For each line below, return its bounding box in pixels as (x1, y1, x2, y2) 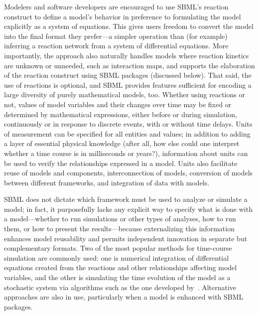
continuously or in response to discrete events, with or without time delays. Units (4, 119, 253, 129)
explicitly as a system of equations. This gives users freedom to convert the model (4, 21, 254, 31)
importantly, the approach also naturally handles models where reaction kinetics (4, 50, 249, 60)
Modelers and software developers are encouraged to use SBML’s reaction (4, 1, 229, 11)
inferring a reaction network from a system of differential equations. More (4, 40, 229, 51)
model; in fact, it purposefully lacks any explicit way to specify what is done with (4, 203, 253, 214)
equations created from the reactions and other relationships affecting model (4, 262, 237, 273)
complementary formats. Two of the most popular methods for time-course (4, 243, 232, 253)
